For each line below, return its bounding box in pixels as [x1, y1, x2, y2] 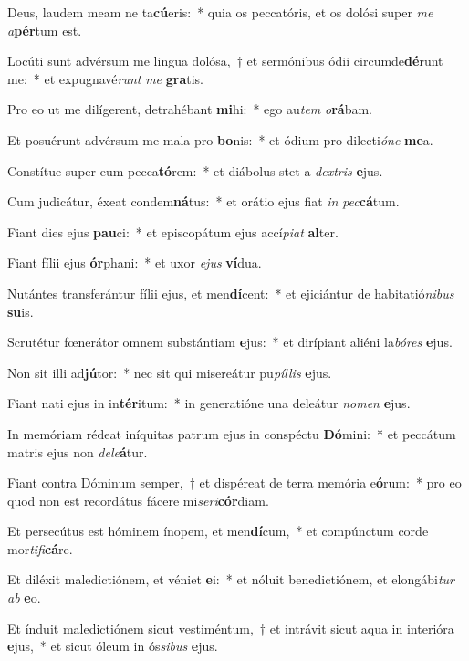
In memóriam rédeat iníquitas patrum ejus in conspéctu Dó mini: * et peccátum [7, 424, 456, 443]
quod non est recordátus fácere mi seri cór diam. [7, 490, 269, 509]
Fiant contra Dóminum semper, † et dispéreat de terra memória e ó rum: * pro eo [7, 473, 462, 492]
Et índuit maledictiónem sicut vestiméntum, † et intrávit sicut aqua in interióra [7, 618, 454, 637]
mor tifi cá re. [7, 539, 73, 558]
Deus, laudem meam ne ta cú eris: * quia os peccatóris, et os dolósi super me [7, 3, 433, 21]
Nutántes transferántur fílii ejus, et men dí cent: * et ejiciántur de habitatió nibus [7, 283, 454, 302]
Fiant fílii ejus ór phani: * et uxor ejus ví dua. [7, 253, 262, 272]
